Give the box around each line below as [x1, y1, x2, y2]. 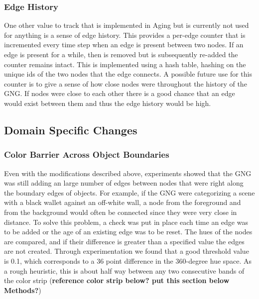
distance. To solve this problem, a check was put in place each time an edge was [4, 216, 248, 227]
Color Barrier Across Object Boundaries [4, 148, 169, 161]
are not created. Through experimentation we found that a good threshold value [4, 246, 249, 256]
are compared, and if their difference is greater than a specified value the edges [4, 236, 245, 246]
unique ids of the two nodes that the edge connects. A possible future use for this [4, 69, 252, 79]
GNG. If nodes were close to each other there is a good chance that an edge [4, 88, 235, 99]
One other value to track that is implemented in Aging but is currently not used [4, 20, 249, 30]
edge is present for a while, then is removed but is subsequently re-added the [4, 49, 238, 59]
